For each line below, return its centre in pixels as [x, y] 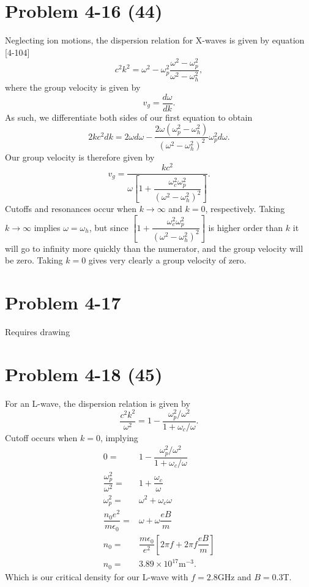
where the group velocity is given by [73, 87]
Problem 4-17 [63, 302]
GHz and [234, 576]
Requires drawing [38, 331]
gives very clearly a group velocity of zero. [167, 260]
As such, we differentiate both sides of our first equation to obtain [129, 117]
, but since [109, 227]
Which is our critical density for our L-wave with [97, 576]
